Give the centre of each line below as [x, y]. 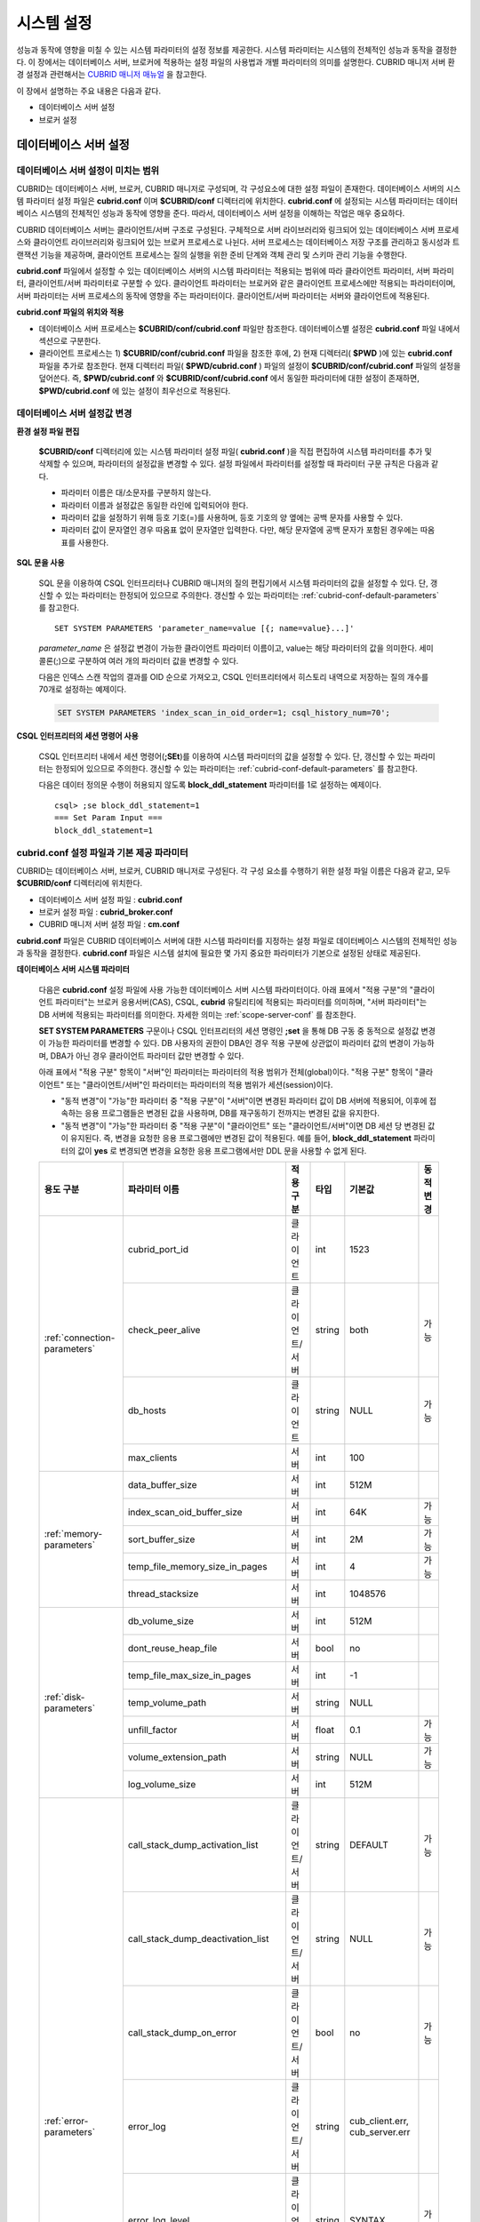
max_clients [152, 1458]
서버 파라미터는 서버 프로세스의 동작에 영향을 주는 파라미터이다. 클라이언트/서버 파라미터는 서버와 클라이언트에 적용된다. [223, 296]
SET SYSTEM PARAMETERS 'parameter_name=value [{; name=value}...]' [204, 628]
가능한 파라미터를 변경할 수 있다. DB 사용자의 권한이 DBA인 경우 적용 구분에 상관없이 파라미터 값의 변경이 [229, 1043]
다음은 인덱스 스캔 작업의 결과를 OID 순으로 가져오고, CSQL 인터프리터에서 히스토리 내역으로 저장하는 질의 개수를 [234, 676]
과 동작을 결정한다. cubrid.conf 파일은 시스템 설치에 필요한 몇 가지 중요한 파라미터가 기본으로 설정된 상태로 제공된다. [219, 953]
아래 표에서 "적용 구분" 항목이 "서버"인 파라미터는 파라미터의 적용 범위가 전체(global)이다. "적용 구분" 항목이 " [229, 1072]
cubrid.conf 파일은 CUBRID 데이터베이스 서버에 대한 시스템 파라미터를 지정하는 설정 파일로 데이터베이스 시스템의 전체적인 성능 [237, 940]
